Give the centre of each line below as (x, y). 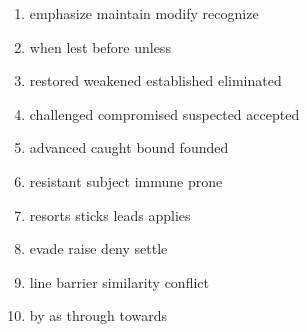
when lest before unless (100, 46)
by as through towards (98, 315)
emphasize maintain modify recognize (144, 13)
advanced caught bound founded (129, 147)
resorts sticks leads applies (110, 214)
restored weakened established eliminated (155, 80)
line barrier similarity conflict (119, 281)
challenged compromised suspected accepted (164, 113)
